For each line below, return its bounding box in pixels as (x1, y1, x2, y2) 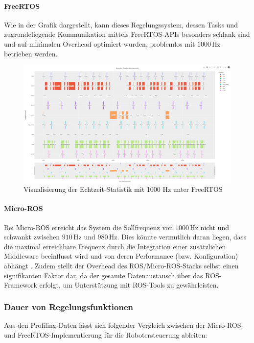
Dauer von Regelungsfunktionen (4, 300, 133, 313)
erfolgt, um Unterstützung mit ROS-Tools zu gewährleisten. (39, 280, 219, 290)
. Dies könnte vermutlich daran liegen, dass (117, 232, 246, 242)
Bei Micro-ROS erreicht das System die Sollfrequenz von (4, 222, 173, 232)
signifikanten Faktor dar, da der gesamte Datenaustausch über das (4, 270, 203, 280)
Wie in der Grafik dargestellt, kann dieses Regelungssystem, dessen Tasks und (4, 19, 238, 29)
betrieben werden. (4, 48, 58, 58)
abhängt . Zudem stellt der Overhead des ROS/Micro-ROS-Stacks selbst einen (4, 261, 239, 271)
